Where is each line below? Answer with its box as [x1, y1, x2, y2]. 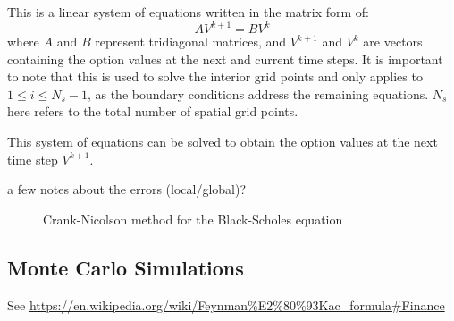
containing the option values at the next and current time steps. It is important [7, 49, 443, 68]
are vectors [363, 32, 423, 51]
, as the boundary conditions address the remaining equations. [87, 84, 429, 103]
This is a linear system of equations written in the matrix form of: [7, 3, 369, 21]
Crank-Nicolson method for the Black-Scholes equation [43, 209, 343, 228]
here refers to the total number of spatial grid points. [7, 102, 298, 121]
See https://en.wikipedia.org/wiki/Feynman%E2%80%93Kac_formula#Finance [7, 295, 445, 314]
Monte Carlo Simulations [7, 253, 244, 281]
